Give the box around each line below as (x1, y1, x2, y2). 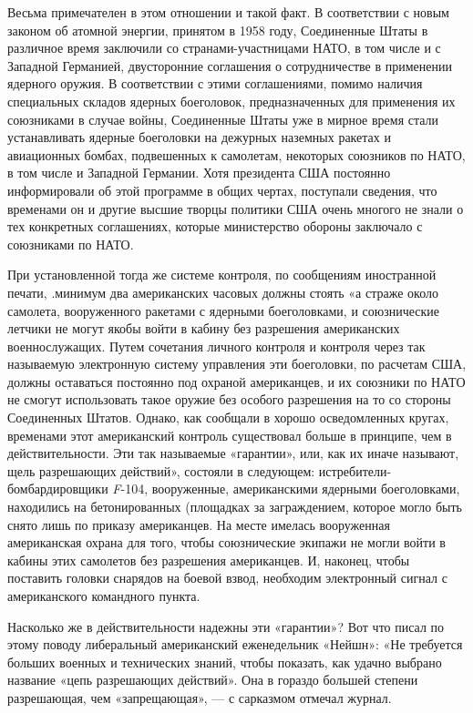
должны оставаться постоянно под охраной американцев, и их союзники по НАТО (7, 372, 466, 391)
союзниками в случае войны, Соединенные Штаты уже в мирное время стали (7, 109, 439, 128)
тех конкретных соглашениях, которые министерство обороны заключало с (7, 217, 423, 236)
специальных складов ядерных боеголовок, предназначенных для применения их (7, 91, 456, 110)
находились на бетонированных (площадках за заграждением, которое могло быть (7, 497, 462, 516)
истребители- (318, 461, 392, 480)
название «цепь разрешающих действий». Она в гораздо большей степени (7, 670, 418, 689)
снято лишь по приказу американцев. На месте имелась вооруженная (7, 514, 390, 534)
